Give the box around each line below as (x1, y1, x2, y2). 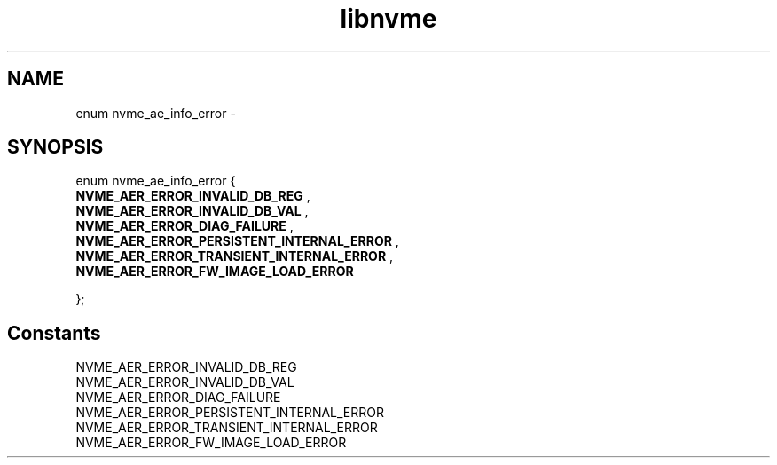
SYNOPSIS (7, 136, 104, 159)
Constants (7, 321, 101, 344)
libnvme (340, 4, 437, 34)
